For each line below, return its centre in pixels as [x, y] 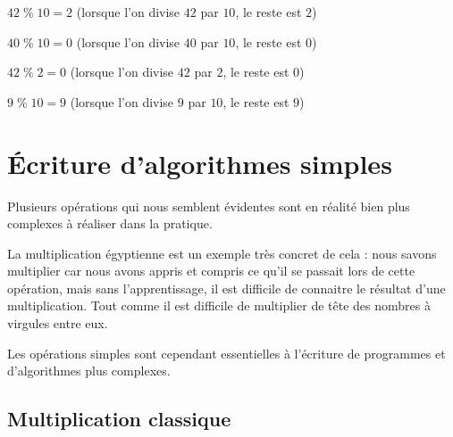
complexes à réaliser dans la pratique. [110, 223]
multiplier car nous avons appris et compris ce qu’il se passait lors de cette [211, 271]
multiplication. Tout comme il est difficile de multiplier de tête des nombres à [219, 305]
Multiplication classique [119, 419]
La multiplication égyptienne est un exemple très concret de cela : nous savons [222, 253]
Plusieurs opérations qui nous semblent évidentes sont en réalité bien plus [209, 206]
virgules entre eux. [58, 323]
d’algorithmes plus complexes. [89, 371]
